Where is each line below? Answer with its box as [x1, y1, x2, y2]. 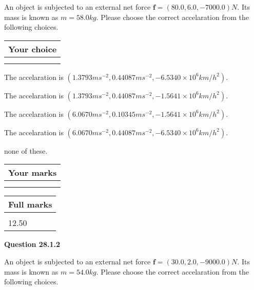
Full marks [8, 198, 52, 211]
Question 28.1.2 [4, 239, 60, 250]
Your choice [8, 43, 57, 55]
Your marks [8, 167, 57, 179]
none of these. [4, 145, 48, 156]
